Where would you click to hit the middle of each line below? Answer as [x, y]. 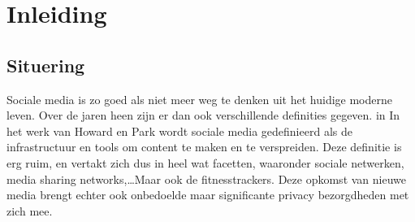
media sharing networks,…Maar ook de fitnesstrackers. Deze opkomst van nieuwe [207, 178]
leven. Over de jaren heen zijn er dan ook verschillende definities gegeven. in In [203, 115]
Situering [46, 65]
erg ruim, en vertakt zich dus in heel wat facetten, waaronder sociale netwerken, [205, 162]
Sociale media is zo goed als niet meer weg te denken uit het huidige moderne [200, 99]
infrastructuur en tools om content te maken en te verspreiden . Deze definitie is [204, 147]
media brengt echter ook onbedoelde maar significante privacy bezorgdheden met [208, 195]
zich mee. [30, 210]
